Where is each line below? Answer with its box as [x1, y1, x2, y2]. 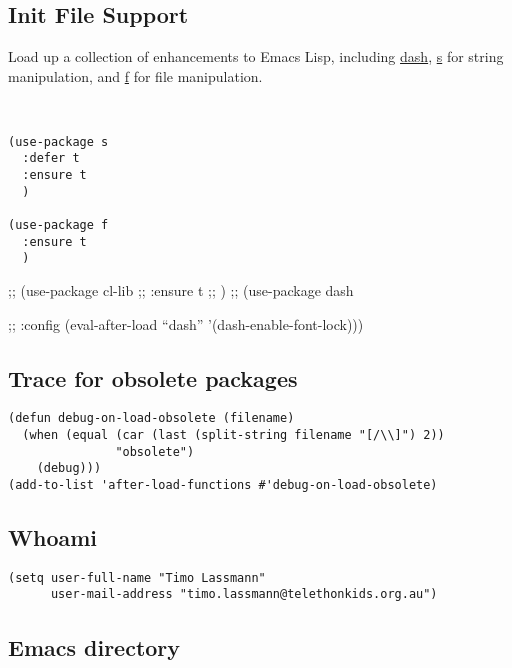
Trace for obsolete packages [8, 362, 298, 393]
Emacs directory [8, 631, 181, 662]
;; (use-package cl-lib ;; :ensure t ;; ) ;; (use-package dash [8, 279, 354, 300]
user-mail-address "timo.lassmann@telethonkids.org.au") [50, 587, 438, 602]
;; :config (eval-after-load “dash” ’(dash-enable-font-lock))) [8, 313, 364, 334]
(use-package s [8, 134, 109, 149]
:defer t [22, 151, 80, 166]
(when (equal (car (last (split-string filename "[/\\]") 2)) [22, 428, 445, 442]
